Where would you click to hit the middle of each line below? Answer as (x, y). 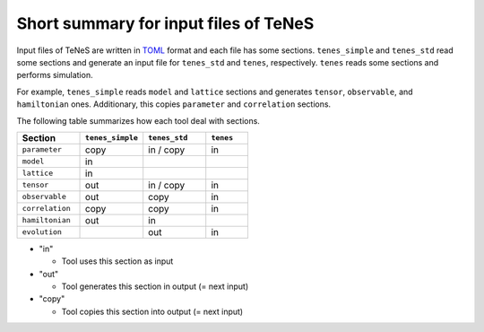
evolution (42, 232)
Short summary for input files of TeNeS (165, 23)
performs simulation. (55, 75)
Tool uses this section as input (117, 261)
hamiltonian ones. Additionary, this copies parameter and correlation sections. (174, 104)
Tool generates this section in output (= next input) (155, 286)
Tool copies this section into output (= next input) (152, 311)
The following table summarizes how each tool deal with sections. (138, 120)
